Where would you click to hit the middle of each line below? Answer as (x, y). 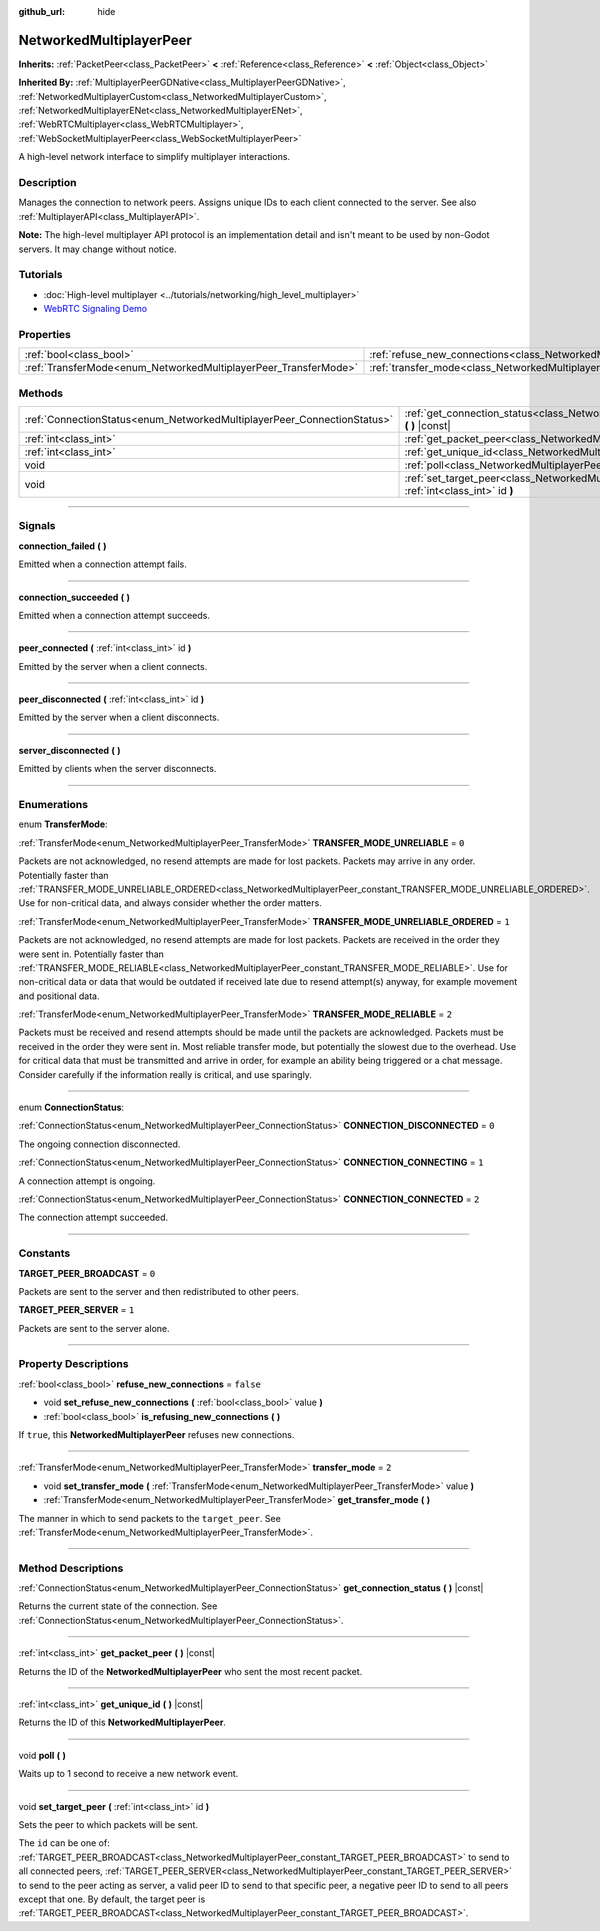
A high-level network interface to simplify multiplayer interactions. (154, 157)
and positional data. (59, 996)
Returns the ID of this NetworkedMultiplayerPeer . (122, 1722)
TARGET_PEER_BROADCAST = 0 (87, 1273)
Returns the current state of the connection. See (118, 1606)
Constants (44, 1253)
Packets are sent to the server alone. (94, 1328)
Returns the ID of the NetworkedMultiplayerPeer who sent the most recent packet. (190, 1671)
